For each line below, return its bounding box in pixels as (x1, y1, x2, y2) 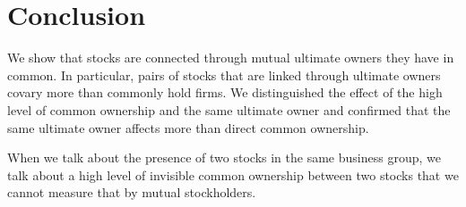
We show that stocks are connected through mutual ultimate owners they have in (7, 48, 454, 67)
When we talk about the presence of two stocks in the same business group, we (7, 148, 441, 167)
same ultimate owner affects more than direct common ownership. (7, 118, 369, 137)
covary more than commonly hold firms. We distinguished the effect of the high (7, 83, 443, 102)
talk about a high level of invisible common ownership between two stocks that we (7, 165, 459, 184)
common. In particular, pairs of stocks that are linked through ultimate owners (7, 65, 441, 84)
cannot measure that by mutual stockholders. (7, 183, 256, 202)
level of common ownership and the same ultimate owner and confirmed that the (7, 100, 451, 119)
